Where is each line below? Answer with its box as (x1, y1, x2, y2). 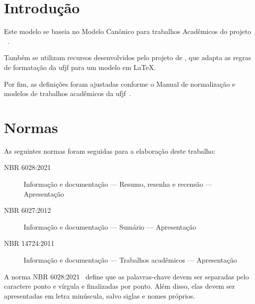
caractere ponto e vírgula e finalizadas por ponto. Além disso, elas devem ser (4, 281, 235, 291)
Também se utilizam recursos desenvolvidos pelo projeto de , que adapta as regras (4, 52, 251, 63)
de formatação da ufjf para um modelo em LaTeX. (4, 62, 156, 72)
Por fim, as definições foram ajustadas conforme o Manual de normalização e (4, 78, 235, 89)
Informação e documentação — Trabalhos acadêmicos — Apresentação (24, 254, 237, 265)
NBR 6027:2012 (4, 205, 51, 215)
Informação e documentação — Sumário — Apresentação (24, 221, 196, 232)
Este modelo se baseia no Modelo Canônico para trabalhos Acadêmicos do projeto (4, 26, 251, 36)
